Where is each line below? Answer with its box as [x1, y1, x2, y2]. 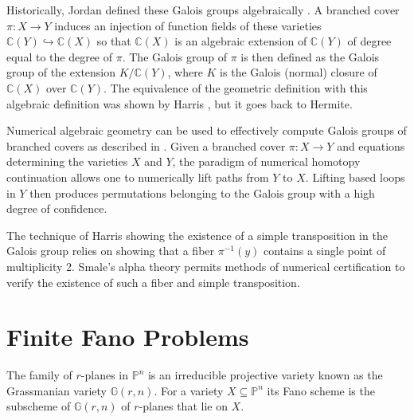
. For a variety [154, 382, 224, 398]
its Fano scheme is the [267, 382, 375, 398]
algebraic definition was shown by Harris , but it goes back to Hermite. [6, 95, 353, 112]
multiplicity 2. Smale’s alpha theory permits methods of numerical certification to [6, 257, 405, 274]
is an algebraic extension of [174, 33, 307, 49]
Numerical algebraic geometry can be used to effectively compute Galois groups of [6, 122, 407, 139]
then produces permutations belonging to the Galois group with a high [29, 184, 375, 201]
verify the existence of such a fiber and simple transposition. [6, 273, 300, 290]
